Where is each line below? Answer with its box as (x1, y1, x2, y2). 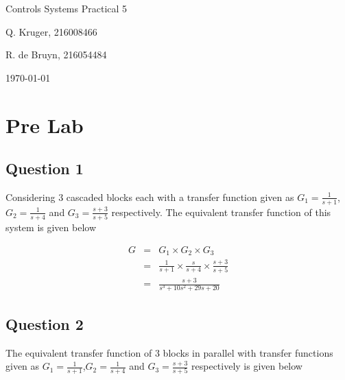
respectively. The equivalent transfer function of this (111, 204, 331, 219)
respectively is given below (191, 359, 302, 373)
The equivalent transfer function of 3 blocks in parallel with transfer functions (5, 345, 333, 359)
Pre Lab (5, 110, 84, 139)
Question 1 (5, 158, 84, 179)
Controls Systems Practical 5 (5, 1, 128, 15)
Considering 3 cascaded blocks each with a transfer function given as (5, 189, 294, 204)
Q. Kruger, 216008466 (5, 24, 97, 38)
